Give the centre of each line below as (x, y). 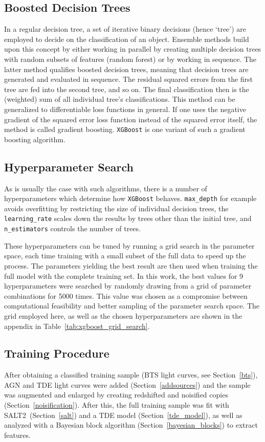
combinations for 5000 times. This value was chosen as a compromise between (126, 295)
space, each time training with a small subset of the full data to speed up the (125, 256)
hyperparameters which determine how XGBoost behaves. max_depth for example (130, 198)
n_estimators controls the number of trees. (72, 228)
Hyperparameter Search (69, 167)
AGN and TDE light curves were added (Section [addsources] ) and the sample (127, 384)
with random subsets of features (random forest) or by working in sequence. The (130, 59)
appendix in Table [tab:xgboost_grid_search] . (77, 326)
